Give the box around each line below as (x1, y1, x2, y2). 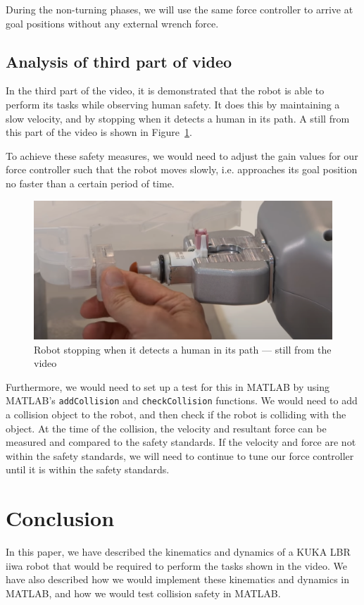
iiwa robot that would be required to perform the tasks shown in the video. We (6, 558, 348, 573)
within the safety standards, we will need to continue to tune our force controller (6, 448, 354, 463)
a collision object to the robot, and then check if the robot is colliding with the (6, 407, 346, 422)
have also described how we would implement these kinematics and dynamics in (6, 572, 350, 587)
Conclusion (6, 504, 115, 532)
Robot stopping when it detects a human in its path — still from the (34, 342, 332, 356)
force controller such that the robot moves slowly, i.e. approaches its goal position (6, 162, 358, 177)
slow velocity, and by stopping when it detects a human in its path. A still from (6, 111, 350, 125)
